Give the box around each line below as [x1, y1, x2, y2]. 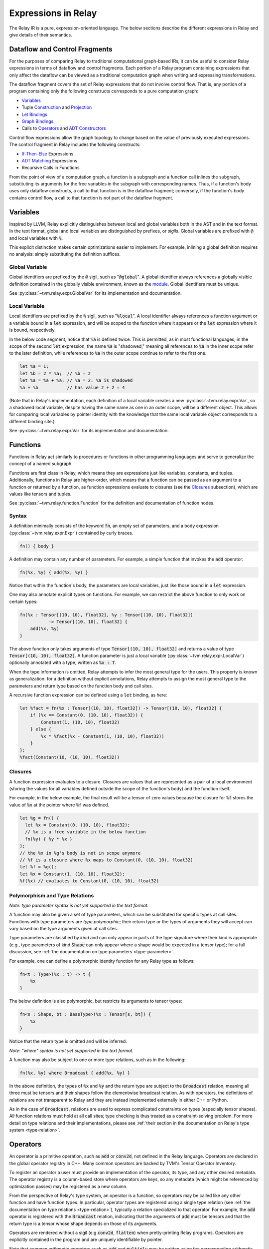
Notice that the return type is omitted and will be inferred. [9, 1038, 127, 1044]
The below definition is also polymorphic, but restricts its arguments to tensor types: [9, 998, 182, 1004]
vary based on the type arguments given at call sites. [9, 926, 118, 932]
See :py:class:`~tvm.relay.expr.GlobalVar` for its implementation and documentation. [9, 290, 182, 296]
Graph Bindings [21, 118, 54, 124]
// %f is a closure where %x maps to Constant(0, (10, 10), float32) [19, 857, 193, 863]
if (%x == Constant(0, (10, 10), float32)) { [30, 712, 143, 718]
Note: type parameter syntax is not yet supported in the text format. [9, 902, 149, 908]
